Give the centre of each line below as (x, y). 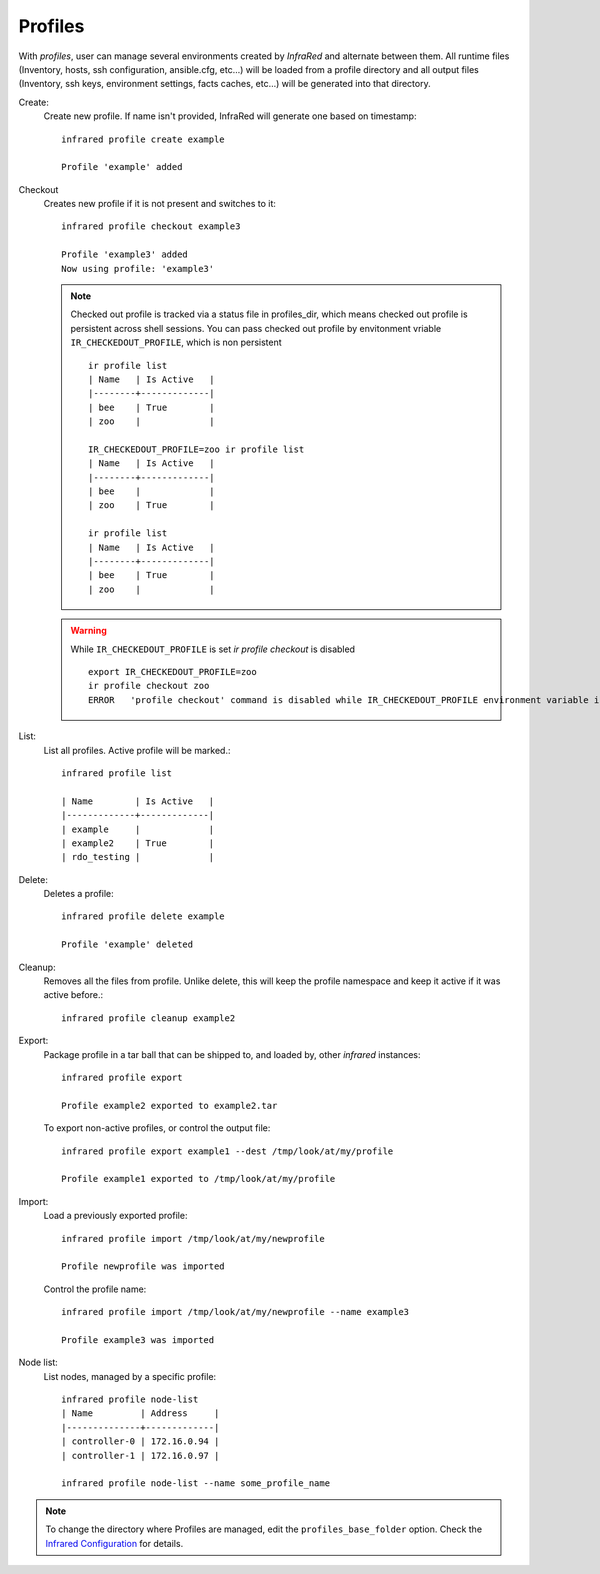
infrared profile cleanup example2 (148, 1018)
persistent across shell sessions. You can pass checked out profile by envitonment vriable (256, 328)
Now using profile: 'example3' (138, 268)
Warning (88, 631)
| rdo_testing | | (138, 857)
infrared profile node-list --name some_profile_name (195, 1483)
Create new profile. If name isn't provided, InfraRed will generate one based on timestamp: (230, 116)
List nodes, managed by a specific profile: (130, 1376)
